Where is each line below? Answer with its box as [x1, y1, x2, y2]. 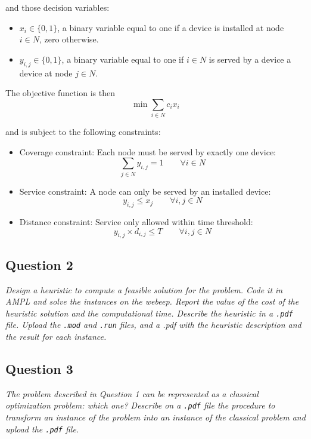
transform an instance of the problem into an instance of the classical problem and [5, 411, 306, 423]
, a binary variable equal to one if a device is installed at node [57, 21, 284, 33]
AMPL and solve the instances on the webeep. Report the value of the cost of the [5, 295, 299, 308]
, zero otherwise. [39, 33, 99, 45]
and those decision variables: [5, 1, 110, 13]
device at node [19, 66, 73, 79]
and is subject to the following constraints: [5, 125, 161, 138]
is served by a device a [209, 53, 291, 65]
